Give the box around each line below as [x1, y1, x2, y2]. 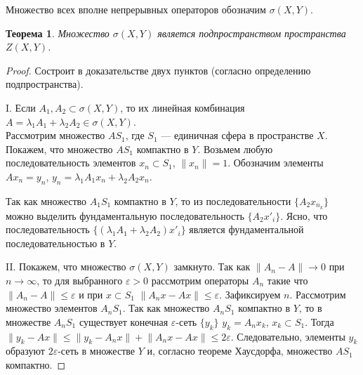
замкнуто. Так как [173, 259, 251, 274]
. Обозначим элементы [227, 155, 324, 170]
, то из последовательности [175, 193, 291, 208]
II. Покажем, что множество [6, 259, 126, 274]
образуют [6, 343, 45, 358]
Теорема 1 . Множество [6, 25, 110, 40]
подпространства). [6, 77, 84, 91]
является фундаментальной [189, 222, 304, 237]
